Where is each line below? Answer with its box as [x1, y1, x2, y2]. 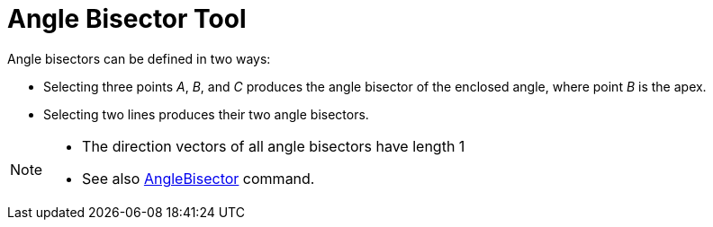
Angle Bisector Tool [7, 4, 247, 34]
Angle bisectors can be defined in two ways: [7, 50, 271, 66]
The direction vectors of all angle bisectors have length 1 [82, 136, 465, 155]
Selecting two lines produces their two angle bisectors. [43, 106, 369, 122]
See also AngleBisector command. [82, 169, 315, 188]
